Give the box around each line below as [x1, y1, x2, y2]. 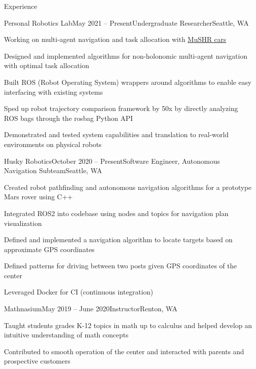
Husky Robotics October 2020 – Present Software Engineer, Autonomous [4, 155, 220, 166]
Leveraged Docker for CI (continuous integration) [4, 287, 153, 297]
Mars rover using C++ [4, 191, 73, 202]
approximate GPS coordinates [4, 244, 95, 254]
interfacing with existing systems [4, 86, 103, 97]
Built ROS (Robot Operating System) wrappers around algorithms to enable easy [4, 76, 252, 87]
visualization [4, 218, 42, 228]
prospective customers [4, 356, 71, 366]
